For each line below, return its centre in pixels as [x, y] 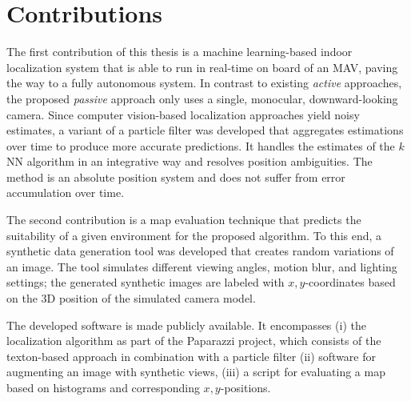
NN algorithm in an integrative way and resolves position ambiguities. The [190, 161]
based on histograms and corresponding [103, 387]
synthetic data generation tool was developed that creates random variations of [200, 251]
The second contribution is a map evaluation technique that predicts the [184, 220]
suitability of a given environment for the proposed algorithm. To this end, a [194, 235]
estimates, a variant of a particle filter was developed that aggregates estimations [205, 130]
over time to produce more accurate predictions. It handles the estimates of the [201, 145]
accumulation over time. [66, 192]
